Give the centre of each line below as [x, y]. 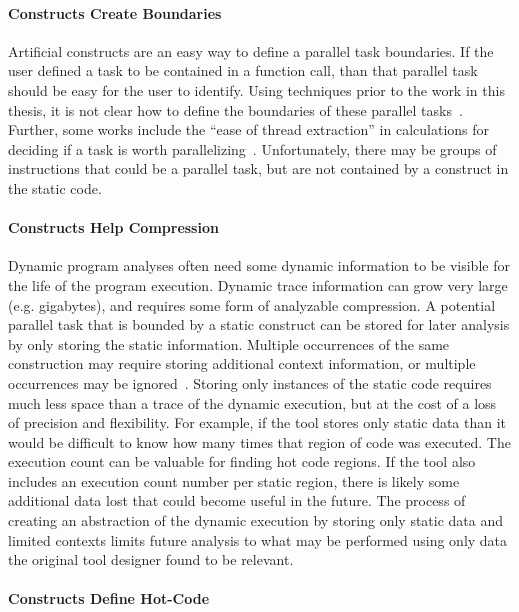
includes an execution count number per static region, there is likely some [234, 480]
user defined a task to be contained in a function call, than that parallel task [243, 70]
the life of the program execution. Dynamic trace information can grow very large [258, 284]
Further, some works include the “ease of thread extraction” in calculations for [249, 129]
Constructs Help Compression [113, 227]
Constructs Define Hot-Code [109, 598]
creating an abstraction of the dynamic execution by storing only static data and [256, 520]
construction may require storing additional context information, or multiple [242, 363]
